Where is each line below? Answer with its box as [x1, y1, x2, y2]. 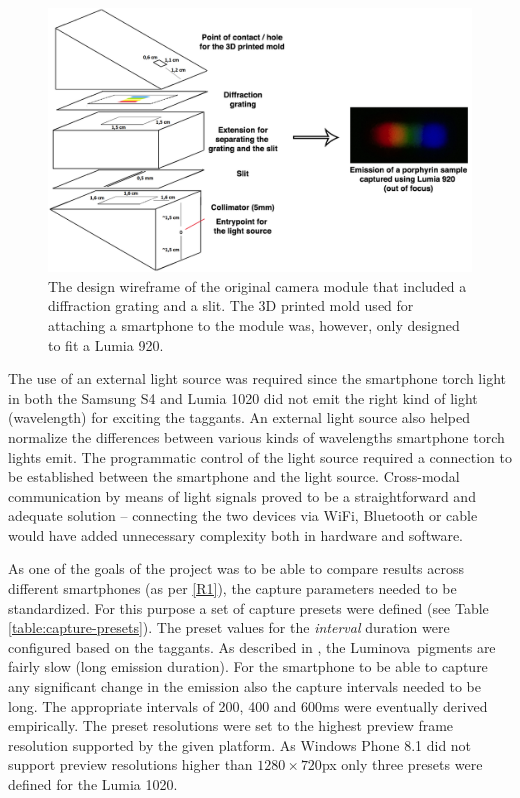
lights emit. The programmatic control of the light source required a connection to [8, 446, 512, 467]
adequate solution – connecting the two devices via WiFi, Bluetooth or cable [8, 505, 478, 526]
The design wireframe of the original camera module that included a [48, 275, 467, 296]
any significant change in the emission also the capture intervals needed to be [8, 676, 481, 697]
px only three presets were [321, 754, 483, 775]
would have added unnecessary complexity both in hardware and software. [8, 524, 464, 545]
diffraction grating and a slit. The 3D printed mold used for [48, 295, 414, 316]
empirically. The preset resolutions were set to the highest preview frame [8, 715, 454, 736]
